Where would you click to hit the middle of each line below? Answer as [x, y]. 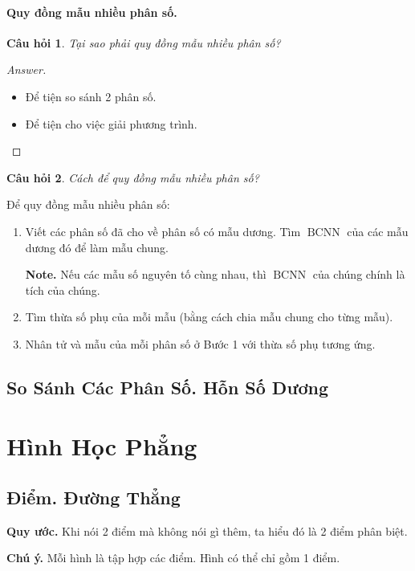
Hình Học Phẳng [102, 446]
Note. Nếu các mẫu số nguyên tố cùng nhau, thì [146, 274]
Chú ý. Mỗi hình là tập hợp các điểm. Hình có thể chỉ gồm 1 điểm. [173, 558]
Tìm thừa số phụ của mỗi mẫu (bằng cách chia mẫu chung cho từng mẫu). [209, 317]
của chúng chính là [359, 274]
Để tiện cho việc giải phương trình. [111, 123]
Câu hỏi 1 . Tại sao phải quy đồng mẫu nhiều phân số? [144, 42]
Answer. [26, 69]
